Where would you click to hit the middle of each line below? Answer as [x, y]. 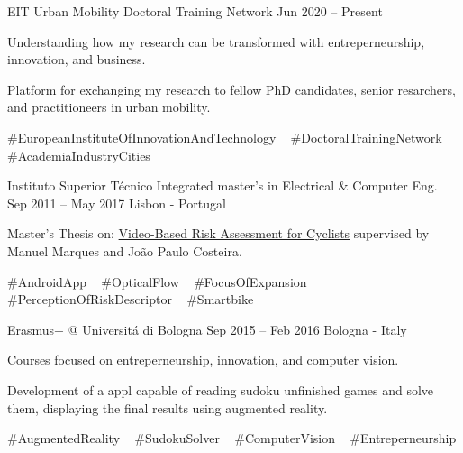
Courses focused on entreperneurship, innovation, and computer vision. [203, 360]
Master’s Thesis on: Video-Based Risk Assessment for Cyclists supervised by [218, 233]
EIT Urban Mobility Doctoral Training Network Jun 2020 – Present [195, 11]
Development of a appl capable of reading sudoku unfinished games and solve [221, 389]
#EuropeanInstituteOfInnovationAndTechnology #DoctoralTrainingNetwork [225, 137]
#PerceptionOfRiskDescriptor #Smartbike [131, 299]
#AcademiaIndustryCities [79, 155]
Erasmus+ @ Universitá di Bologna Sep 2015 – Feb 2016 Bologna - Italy [207, 329]
